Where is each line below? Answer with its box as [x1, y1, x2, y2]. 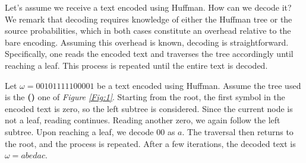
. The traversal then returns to [182, 125, 294, 138]
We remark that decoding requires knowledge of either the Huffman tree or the [5, 12, 292, 25]
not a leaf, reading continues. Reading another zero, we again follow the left [5, 114, 280, 126]
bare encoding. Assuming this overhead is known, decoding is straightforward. [5, 36, 289, 48]
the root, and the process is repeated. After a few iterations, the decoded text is [5, 137, 296, 149]
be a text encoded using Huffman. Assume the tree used [97, 79, 301, 91]
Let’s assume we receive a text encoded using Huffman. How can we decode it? [5, 1, 292, 13]
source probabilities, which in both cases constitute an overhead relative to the [5, 24, 291, 37]
